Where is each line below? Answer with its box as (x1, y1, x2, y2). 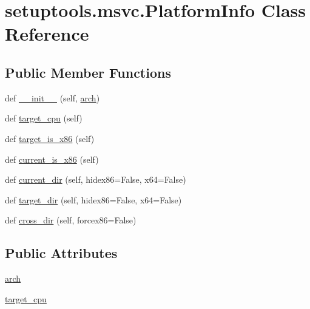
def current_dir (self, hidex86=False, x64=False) (5, 173, 186, 186)
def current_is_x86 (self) (5, 152, 99, 165)
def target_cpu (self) (5, 112, 83, 124)
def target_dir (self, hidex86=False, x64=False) (5, 193, 182, 206)
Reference (5, 21, 89, 46)
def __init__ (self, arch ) (5, 91, 100, 104)
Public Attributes (5, 243, 118, 262)
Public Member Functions (5, 63, 171, 81)
